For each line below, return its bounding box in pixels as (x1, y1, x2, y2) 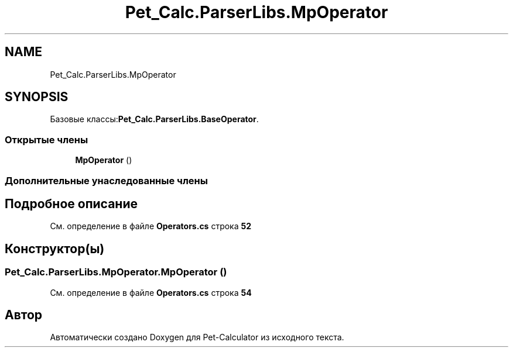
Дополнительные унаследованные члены (5, 174, 208, 187)
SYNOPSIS (5, 89, 69, 105)
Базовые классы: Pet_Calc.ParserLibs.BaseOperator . (50, 114, 259, 125)
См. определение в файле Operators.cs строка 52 (50, 221, 252, 232)
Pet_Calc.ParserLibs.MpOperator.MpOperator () (5, 266, 227, 278)
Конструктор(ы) (5, 241, 105, 256)
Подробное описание (5, 196, 138, 211)
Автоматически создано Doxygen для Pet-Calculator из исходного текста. (50, 332, 344, 343)
